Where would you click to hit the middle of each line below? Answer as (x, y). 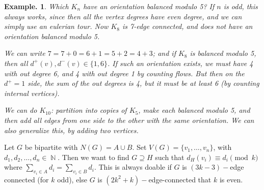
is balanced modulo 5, (223, 53)
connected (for (27, 179)
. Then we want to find (94, 157)
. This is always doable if (133, 167)
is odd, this (241, 6)
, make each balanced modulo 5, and (194, 110)
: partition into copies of (89, 110)
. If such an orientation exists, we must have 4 (180, 63)
